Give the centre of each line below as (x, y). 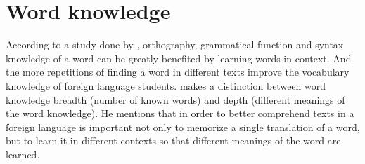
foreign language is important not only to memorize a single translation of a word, (183, 127)
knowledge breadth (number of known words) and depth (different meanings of (175, 99)
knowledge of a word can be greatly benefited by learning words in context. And (179, 58)
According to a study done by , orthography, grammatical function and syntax (175, 45)
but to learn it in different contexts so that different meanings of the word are (173, 141)
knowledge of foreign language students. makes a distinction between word (166, 85)
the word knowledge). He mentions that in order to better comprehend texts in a (180, 113)
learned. (23, 154)
